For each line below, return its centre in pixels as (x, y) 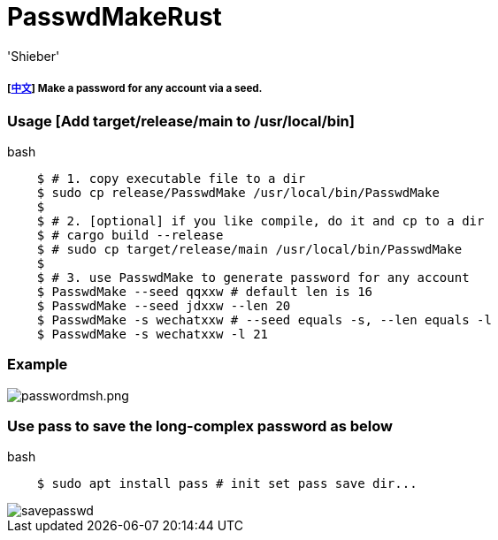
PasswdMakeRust (115, 17)
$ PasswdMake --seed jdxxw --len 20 (164, 305)
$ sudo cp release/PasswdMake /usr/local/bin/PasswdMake (238, 192)
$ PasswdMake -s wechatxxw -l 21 (153, 334)
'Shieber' (34, 56)
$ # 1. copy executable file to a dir (171, 178)
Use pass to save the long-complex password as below (200, 426)
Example (38, 365)
